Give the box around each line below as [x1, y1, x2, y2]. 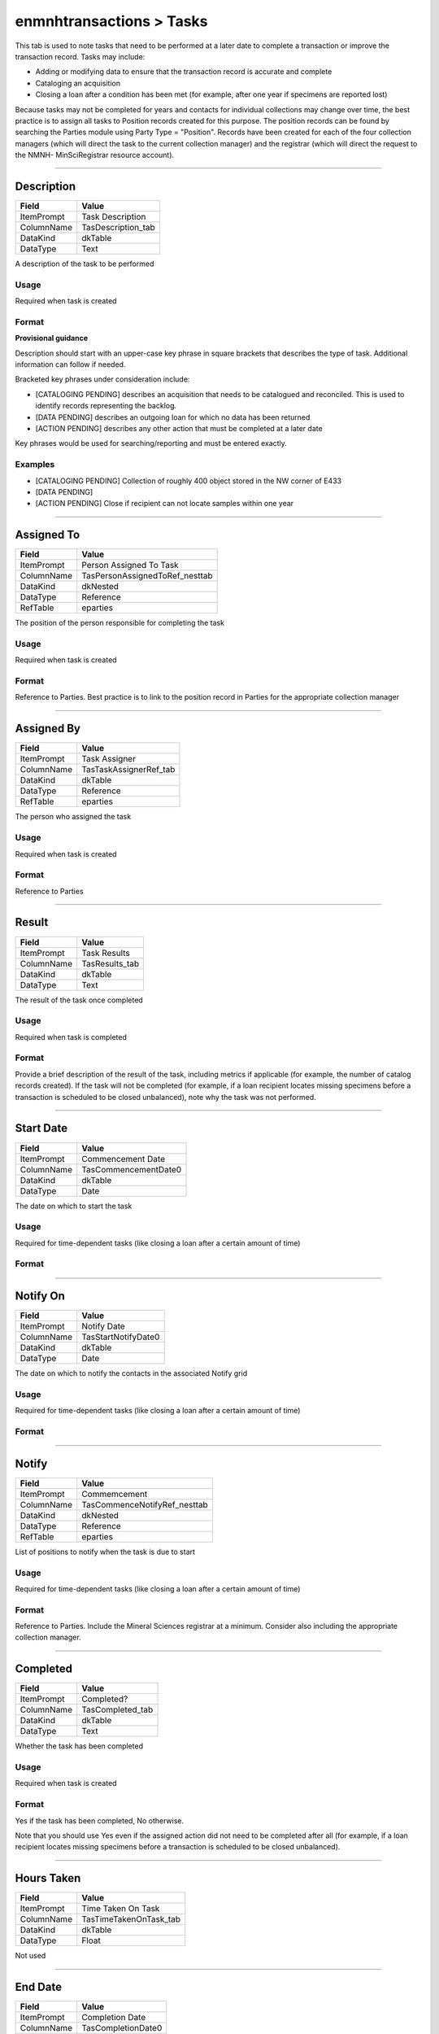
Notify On [15, 1290, 65, 1303]
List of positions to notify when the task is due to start [15, 1547, 195, 1556]
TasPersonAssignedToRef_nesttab [81, 570, 213, 582]
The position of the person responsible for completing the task [15, 618, 225, 628]
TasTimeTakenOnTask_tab [81, 1914, 181, 1925]
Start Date [15, 1121, 68, 1135]
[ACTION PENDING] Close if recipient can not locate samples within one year [35, 499, 294, 508]
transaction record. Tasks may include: [15, 51, 146, 61]
